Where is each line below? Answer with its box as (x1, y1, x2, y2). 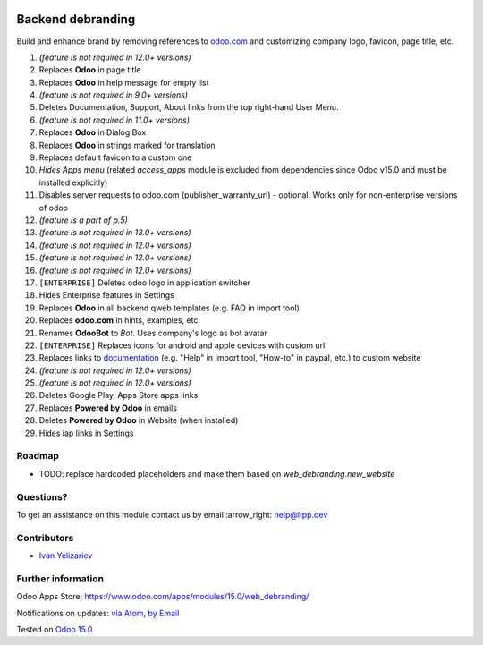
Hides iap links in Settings (38, 428, 134, 438)
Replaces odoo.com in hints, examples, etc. (38, 315, 201, 326)
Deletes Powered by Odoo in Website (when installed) (38, 415, 239, 426)
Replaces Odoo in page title (38, 64, 141, 75)
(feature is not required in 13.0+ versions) (38, 227, 191, 238)
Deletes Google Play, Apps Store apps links (38, 390, 199, 401)
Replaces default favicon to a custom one (38, 152, 192, 163)
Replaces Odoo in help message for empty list (38, 77, 209, 88)
